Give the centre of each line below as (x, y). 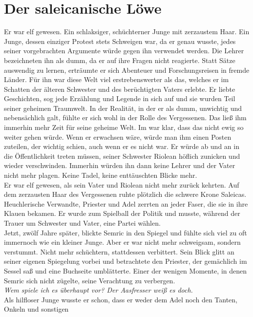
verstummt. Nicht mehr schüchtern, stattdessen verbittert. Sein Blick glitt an (119, 251)
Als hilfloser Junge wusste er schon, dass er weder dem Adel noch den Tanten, (121, 299)
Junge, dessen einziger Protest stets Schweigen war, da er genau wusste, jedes (120, 41)
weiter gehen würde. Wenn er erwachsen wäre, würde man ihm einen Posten (118, 137)
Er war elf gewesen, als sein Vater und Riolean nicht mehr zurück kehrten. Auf (122, 184)
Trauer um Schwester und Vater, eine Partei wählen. (82, 223)
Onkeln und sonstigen (36, 309)
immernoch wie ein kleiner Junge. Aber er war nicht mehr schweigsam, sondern (122, 242)
